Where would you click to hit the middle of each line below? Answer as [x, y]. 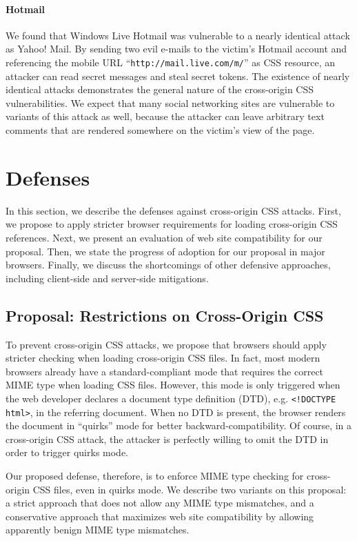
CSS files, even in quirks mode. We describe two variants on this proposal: [190, 489]
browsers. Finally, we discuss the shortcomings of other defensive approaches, [168, 265]
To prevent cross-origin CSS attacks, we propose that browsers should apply [166, 344]
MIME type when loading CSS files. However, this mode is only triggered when [173, 385]
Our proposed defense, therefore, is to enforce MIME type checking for [155, 475]
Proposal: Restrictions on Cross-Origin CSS [165, 315]
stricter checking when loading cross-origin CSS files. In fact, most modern [163, 358]
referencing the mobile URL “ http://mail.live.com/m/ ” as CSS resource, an [171, 62]
